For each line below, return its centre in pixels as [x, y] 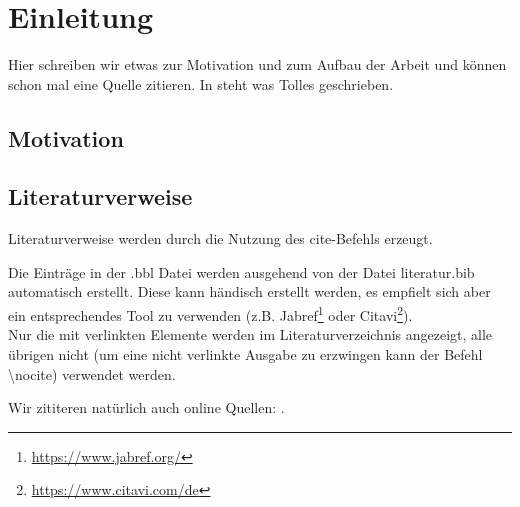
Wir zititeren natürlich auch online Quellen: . [146, 407]
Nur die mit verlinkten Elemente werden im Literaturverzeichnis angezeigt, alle [250, 334]
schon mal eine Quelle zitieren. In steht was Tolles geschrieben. [201, 83]
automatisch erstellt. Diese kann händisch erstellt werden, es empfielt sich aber [249, 291]
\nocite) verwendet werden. [92, 373]
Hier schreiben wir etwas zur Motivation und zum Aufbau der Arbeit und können [257, 64]
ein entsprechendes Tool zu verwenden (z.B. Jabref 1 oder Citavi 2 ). [210, 313]
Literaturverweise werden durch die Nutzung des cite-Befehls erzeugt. [220, 238]
